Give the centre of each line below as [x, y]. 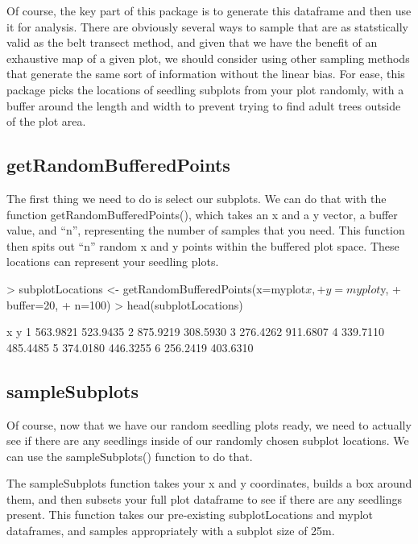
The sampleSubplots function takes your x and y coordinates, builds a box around [209, 483]
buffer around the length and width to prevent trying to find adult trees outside [204, 105]
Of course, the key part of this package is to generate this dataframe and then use [209, 10]
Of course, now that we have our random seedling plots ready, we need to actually [209, 424]
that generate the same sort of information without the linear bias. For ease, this [206, 74]
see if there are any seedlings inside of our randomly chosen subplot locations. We [208, 440]
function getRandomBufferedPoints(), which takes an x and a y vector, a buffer [202, 214]
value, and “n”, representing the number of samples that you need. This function [206, 230]
